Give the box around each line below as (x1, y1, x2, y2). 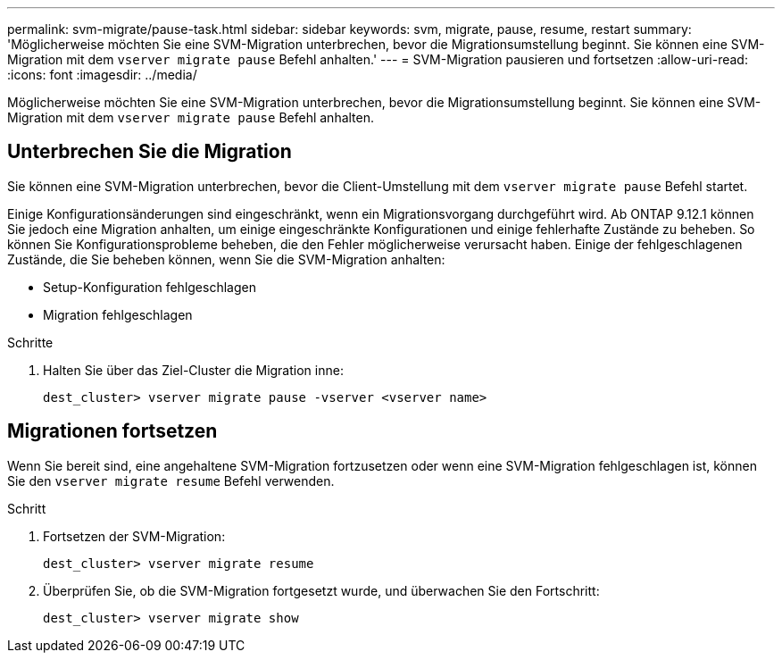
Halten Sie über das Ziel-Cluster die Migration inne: (43, 362, 344, 378)
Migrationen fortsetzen (7, 420, 218, 443)
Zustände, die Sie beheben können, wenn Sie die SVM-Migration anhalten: (7, 251, 445, 267)
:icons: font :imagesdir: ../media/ (7, 67, 197, 82)
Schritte (7, 334, 54, 350)
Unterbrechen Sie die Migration (7, 140, 292, 163)
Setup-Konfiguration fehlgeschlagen (43, 279, 256, 295)
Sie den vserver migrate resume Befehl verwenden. (7, 472, 335, 489)
